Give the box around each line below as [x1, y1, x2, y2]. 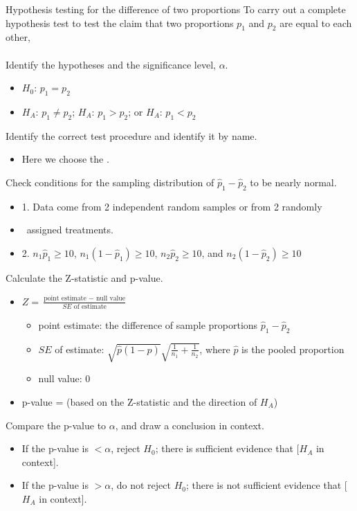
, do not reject [111, 478, 171, 492]
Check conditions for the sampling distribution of [6, 174, 214, 189]
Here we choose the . [21, 152, 109, 166]
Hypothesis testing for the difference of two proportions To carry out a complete [6, 2, 346, 16]
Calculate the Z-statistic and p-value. [6, 270, 163, 285]
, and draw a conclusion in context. [115, 418, 264, 432]
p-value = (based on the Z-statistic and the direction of [21, 395, 257, 409]
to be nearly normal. [250, 174, 337, 189]
